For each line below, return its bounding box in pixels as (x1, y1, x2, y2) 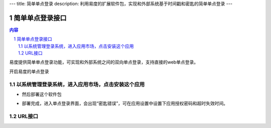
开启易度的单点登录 (9, 68, 49, 74)
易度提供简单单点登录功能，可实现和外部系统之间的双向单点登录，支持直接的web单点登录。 (9, 59, 198, 65)
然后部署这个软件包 (22, 91, 62, 97)
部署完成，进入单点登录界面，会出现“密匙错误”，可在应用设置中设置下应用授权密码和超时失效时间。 (22, 100, 228, 106)
